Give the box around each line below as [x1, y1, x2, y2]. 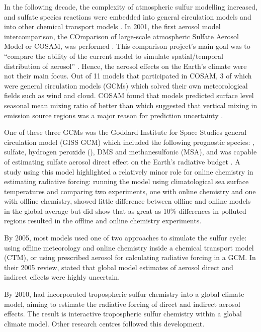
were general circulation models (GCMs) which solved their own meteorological [4, 80, 248, 91]
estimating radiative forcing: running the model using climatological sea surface [4, 176, 249, 187]
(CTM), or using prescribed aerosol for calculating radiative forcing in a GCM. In [4, 252, 256, 263]
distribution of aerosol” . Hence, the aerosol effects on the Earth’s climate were [4, 60, 247, 71]
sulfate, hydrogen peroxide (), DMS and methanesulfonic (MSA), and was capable [4, 146, 257, 157]
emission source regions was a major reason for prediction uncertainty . [4, 110, 223, 120]
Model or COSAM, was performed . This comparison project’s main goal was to [4, 41, 250, 51]
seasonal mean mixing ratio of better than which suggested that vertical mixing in [4, 100, 257, 110]
